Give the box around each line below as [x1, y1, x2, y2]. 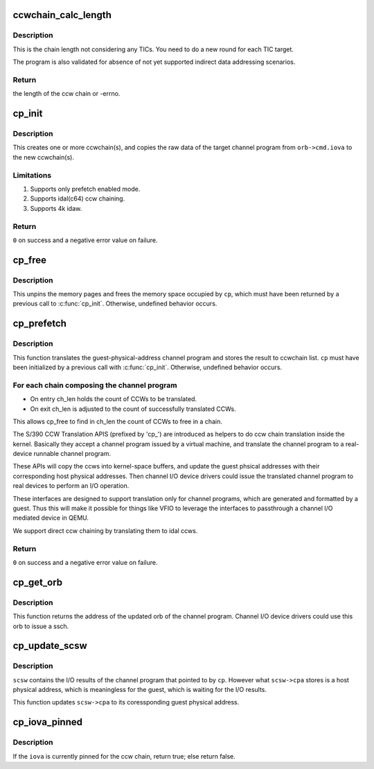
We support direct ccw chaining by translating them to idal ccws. [12, 526, 198, 534]
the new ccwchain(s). [12, 153, 74, 161]
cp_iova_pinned [12, 716, 83, 728]
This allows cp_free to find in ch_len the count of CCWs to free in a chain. [12, 417, 223, 425]
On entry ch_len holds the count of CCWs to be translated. [30, 395, 197, 403]
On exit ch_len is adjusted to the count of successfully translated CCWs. [30, 405, 236, 413]
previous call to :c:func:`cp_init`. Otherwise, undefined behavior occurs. [12, 299, 217, 308]
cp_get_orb [12, 576, 63, 588]
